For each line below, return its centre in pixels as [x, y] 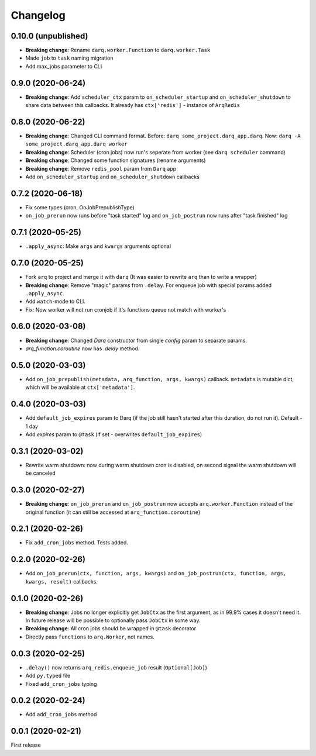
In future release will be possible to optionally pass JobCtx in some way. [113, 620]
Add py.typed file [48, 676]
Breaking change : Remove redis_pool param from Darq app [101, 168]
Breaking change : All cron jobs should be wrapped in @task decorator [111, 629]
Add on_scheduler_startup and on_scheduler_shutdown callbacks [113, 177]
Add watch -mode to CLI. [56, 302]
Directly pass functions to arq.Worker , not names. [90, 637]
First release [26, 745]
